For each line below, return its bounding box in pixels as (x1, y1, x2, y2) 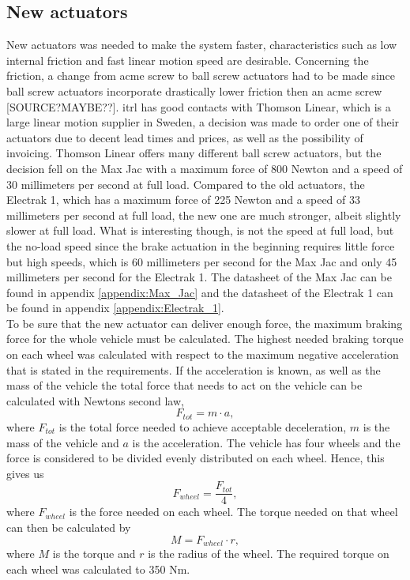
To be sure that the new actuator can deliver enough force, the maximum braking (6, 314, 403, 331)
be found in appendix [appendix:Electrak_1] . (6, 299, 224, 316)
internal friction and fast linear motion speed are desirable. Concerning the (6, 51, 369, 68)
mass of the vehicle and (6, 434, 119, 450)
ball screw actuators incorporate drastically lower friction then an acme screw (6, 82, 382, 99)
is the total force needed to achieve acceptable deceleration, (58, 418, 347, 435)
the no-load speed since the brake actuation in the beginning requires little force (6, 237, 395, 254)
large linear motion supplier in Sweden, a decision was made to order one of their (6, 114, 400, 130)
